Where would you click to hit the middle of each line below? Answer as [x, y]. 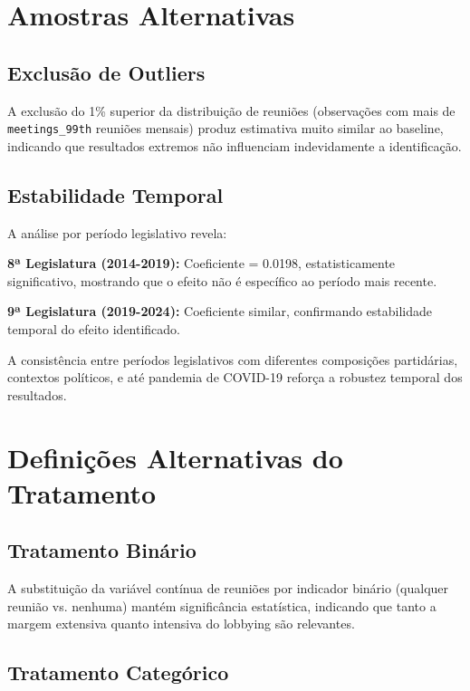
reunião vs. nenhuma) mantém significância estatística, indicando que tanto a [222, 605]
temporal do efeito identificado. [94, 329]
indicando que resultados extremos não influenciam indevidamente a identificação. [235, 145]
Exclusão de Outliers [106, 72]
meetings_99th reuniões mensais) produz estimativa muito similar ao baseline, [225, 128]
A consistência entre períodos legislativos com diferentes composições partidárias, [233, 359]
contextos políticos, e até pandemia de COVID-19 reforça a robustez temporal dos [235, 377]
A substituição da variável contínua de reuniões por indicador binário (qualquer [228, 588]
